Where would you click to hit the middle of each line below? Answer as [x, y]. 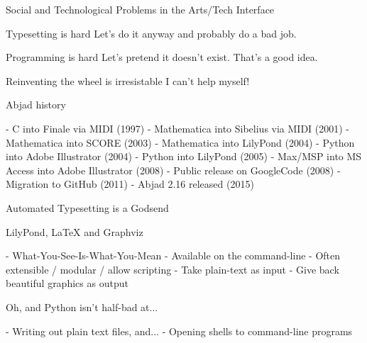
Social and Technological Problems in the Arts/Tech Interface [140, 9]
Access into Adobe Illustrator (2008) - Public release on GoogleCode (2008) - [173, 170]
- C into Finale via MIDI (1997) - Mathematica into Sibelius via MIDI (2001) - [178, 128]
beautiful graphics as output [67, 283]
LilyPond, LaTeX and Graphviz [75, 231]
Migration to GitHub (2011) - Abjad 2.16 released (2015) [130, 184]
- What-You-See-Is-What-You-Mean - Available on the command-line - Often [173, 255]
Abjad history [36, 105]
